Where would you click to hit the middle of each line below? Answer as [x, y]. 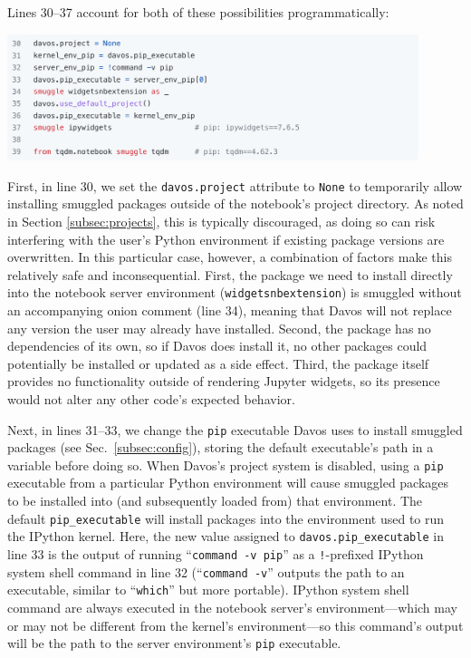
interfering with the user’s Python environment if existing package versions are [226, 239]
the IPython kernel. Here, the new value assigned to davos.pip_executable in [226, 536]
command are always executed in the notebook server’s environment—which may [232, 607]
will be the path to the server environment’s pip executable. [174, 643]
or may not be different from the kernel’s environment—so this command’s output [235, 625]
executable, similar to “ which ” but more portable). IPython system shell [208, 590]
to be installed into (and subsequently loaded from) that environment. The [215, 501]
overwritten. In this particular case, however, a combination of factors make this [230, 257]
